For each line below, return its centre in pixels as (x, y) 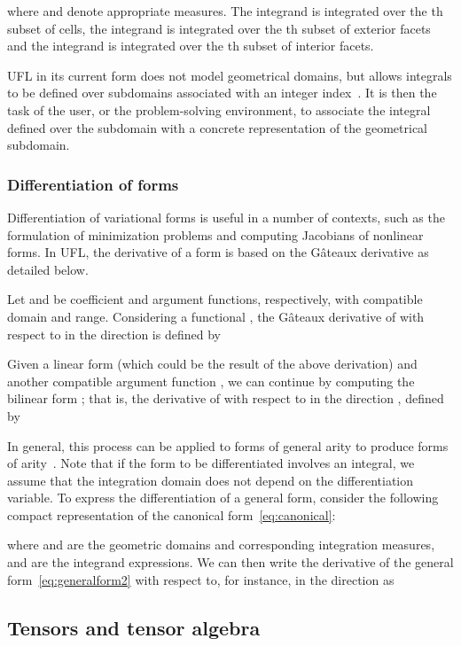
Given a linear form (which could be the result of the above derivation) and (212, 364)
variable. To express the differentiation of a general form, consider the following (223, 498)
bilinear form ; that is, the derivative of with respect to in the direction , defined (226, 398)
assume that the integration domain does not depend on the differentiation (211, 480)
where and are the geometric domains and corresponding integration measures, (221, 545)
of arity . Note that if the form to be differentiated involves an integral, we (211, 463)
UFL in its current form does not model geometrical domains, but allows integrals (230, 75)
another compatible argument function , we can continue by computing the (211, 381)
